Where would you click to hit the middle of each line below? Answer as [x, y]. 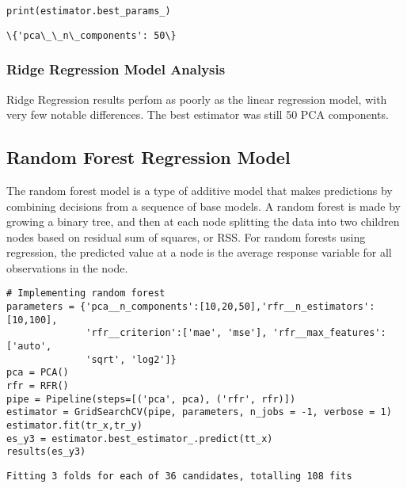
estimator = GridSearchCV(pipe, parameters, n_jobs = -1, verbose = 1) [199, 412]
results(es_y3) [46, 452]
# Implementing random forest [86, 294]
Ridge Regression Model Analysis [116, 69]
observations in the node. [67, 267]
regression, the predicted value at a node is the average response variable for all [199, 252]
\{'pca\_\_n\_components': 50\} [91, 35]
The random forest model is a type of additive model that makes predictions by [200, 190]
